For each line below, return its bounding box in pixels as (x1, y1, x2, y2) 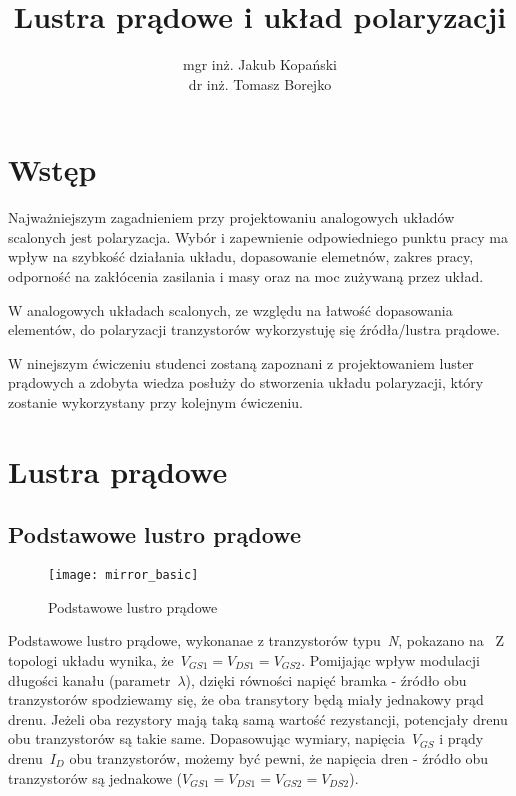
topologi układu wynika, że (8, 650, 174, 671)
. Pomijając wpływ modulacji (301, 650, 480, 671)
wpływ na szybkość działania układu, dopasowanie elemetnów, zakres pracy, (8, 246, 474, 267)
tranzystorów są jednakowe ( (8, 767, 183, 788)
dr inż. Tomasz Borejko (188, 73, 332, 94)
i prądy (439, 728, 484, 749)
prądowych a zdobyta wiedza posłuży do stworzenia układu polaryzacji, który (8, 372, 484, 393)
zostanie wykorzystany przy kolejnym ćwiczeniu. (8, 392, 303, 412)
